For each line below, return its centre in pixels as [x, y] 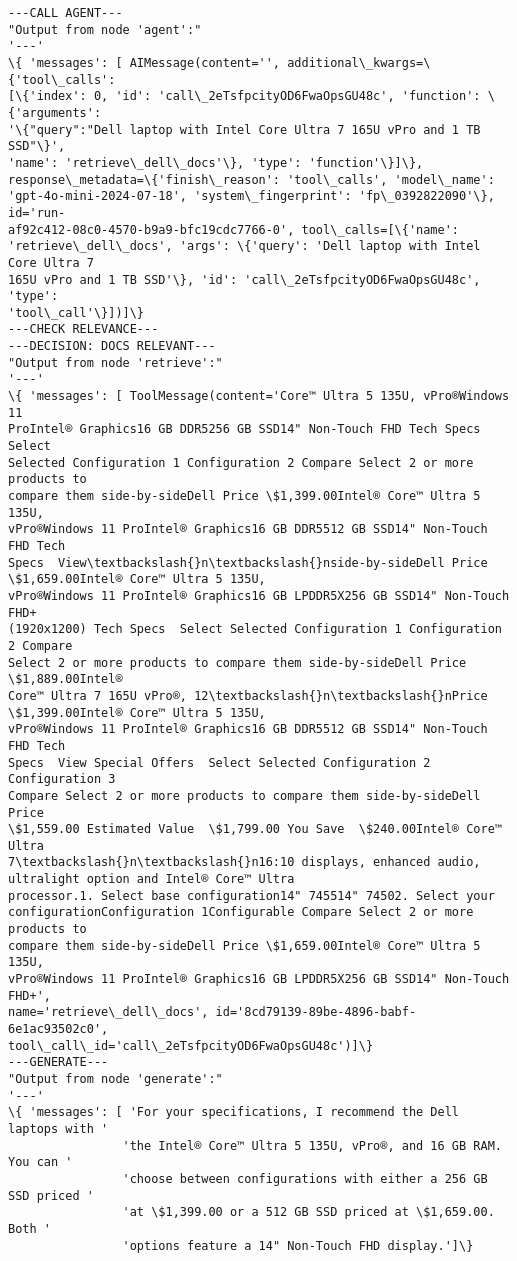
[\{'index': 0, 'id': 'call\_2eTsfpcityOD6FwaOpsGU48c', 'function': [244, 96]
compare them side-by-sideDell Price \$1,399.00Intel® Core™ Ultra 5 [244, 496]
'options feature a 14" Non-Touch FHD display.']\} [298, 1245]
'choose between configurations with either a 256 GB [305, 1178]
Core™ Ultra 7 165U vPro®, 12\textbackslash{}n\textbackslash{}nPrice [248, 695]
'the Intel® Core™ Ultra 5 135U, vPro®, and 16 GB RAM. [312, 1145]
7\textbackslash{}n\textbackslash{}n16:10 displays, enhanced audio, [244, 862]
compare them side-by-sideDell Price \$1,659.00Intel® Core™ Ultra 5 [244, 945]
